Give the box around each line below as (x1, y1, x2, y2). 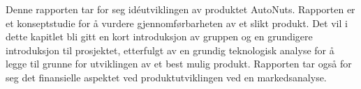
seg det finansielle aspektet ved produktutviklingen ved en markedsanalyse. (6, 70, 327, 84)
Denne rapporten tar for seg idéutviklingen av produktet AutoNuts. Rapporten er (6, 2, 355, 16)
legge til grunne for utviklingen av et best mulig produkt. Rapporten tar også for (6, 56, 352, 71)
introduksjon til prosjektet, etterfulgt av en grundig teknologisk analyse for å (6, 42, 334, 57)
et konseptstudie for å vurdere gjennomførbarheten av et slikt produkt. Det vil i (6, 15, 348, 30)
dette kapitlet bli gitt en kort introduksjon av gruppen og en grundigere (6, 29, 313, 44)
